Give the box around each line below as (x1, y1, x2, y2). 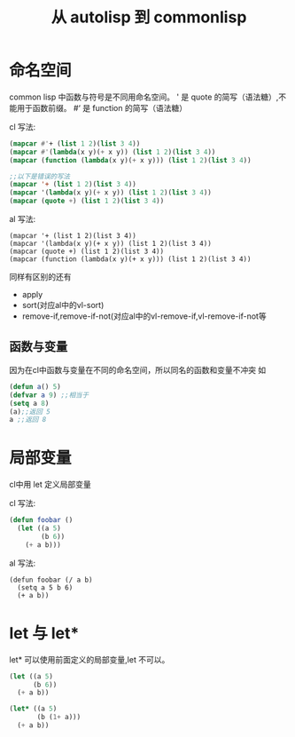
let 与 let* (9, 622, 80, 643)
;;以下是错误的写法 (9, 171, 71, 181)
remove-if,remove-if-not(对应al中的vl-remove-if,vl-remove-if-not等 (21, 311, 268, 321)
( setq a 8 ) (9, 399, 50, 408)
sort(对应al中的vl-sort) (21, 300, 105, 311)
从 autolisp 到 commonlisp (50, 7, 247, 28)
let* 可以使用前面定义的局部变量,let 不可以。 (9, 654, 170, 665)
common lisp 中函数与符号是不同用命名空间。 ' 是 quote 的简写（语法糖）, (9, 91, 279, 102)
